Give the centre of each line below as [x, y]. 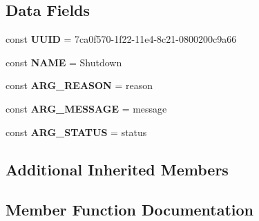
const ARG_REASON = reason [79, 85]
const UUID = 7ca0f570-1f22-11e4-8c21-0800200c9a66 [121, 39]
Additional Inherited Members [117, 169]
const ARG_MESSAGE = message [86, 108]
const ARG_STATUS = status [76, 132]
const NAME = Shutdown [64, 62]
